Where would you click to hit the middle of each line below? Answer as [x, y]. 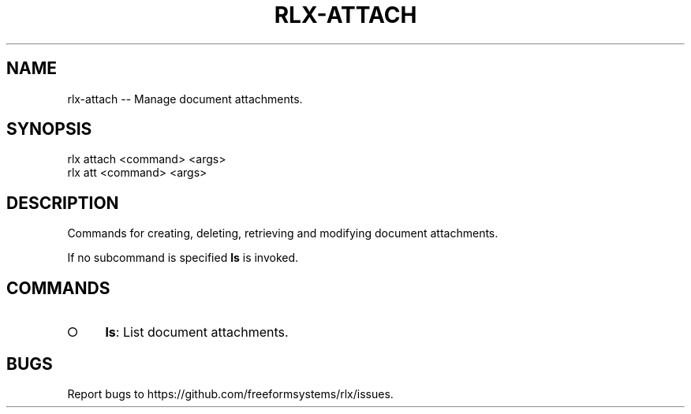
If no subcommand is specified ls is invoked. [183, 258]
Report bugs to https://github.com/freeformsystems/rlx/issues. [230, 393]
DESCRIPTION [63, 203]
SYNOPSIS [49, 129]
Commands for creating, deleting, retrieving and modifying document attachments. [283, 233]
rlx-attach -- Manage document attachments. [185, 99]
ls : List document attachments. [197, 332]
